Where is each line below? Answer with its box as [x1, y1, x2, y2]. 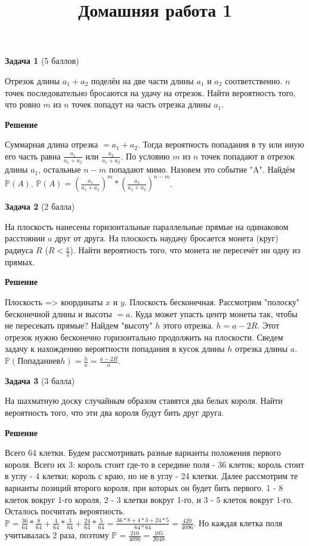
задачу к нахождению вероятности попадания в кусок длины [5, 342, 225, 355]
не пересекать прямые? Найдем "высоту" [5, 319, 153, 332]
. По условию [120, 149, 170, 162]
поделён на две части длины [91, 74, 194, 87]
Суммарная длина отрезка [5, 138, 98, 151]
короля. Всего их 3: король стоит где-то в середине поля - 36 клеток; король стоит [5, 458, 304, 470]
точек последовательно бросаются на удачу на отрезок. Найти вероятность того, [5, 86, 296, 99]
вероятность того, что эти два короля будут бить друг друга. [5, 406, 224, 419]
